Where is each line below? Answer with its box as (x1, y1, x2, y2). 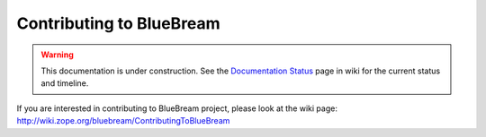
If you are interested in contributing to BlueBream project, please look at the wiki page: (16, 103, 337, 114)
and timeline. (40, 78, 89, 89)
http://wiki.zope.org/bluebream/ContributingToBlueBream (16, 116, 230, 126)
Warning (40, 49, 74, 60)
